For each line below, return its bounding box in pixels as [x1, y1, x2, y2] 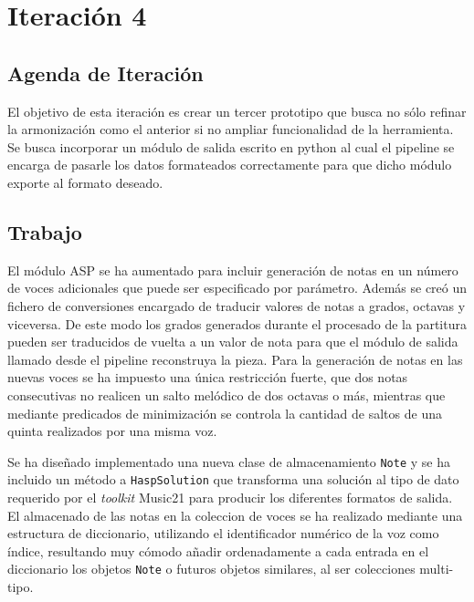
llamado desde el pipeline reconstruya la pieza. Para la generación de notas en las [7, 349, 463, 368]
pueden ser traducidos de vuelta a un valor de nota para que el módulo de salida [7, 332, 458, 351]
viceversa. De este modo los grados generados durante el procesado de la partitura [7, 314, 467, 333]
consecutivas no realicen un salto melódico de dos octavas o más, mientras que [7, 385, 446, 404]
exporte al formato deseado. [7, 172, 163, 192]
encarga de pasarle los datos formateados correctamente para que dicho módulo [7, 155, 452, 174]
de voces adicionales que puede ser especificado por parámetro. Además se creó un [7, 278, 468, 297]
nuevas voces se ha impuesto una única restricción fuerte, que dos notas [7, 368, 408, 387]
